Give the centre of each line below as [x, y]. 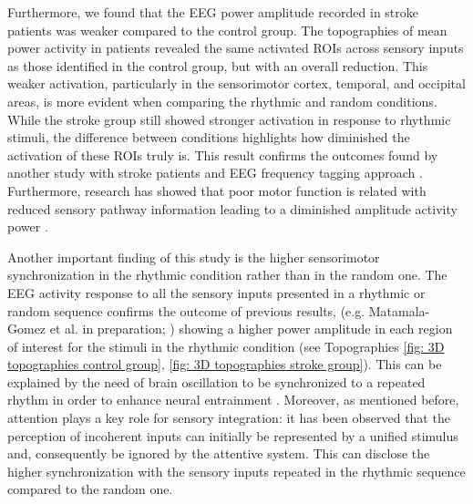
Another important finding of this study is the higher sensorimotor [194, 257]
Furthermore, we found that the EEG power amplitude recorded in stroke [213, 12]
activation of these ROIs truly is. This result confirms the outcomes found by [223, 154]
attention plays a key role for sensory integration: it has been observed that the [229, 418]
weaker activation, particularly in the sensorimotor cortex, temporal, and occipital [236, 83]
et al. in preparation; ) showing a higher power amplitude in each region [251, 329]
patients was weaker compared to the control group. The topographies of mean [227, 30]
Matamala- [399, 310]
